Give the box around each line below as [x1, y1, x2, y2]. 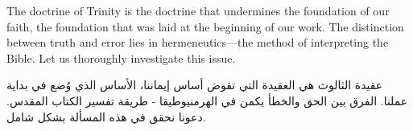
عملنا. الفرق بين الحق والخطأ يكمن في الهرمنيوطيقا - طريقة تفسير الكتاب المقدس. [6, 92, 408, 108]
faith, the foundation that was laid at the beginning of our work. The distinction [6, 18, 404, 35]
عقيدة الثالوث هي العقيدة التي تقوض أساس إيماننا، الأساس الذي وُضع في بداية [6, 76, 383, 93]
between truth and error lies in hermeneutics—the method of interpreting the [6, 34, 389, 51]
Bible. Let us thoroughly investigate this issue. [6, 49, 236, 66]
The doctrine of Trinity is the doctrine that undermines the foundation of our [6, 2, 390, 18]
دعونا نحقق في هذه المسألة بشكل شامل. [6, 108, 206, 125]
